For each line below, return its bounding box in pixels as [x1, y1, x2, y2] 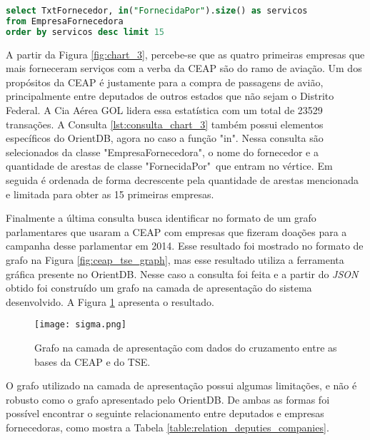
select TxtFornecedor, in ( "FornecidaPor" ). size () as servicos [6, 6, 308, 16]
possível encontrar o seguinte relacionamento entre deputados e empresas [6, 406, 324, 421]
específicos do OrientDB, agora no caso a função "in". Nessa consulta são [6, 131, 324, 145]
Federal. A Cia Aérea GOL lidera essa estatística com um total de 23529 [6, 103, 323, 117]
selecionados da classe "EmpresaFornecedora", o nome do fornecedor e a [6, 144, 319, 159]
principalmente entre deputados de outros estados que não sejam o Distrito [6, 88, 334, 103]
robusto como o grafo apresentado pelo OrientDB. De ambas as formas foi [6, 392, 330, 406]
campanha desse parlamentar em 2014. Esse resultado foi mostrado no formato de [6, 238, 364, 253]
